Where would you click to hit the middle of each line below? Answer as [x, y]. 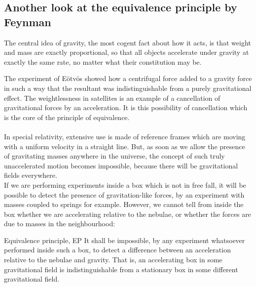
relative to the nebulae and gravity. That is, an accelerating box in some [113, 260]
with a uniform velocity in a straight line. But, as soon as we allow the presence [125, 146]
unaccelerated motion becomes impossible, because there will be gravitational [121, 165]
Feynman [28, 21]
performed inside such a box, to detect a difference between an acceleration [117, 250]
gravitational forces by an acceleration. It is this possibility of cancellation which [126, 107]
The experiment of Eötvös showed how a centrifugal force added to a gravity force [128, 78]
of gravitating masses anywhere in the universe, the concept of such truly [114, 156]
